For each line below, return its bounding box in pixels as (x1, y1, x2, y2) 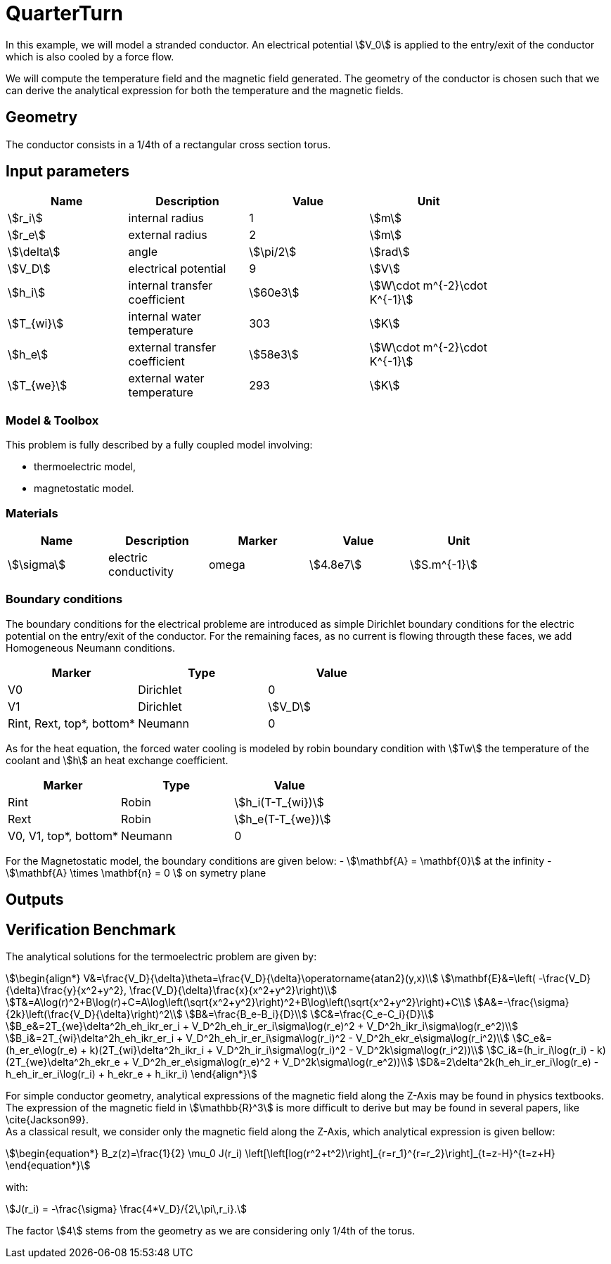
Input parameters (6, 162, 130, 181)
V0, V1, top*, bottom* (8, 828, 119, 843)
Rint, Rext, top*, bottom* (8, 716, 136, 730)
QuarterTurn (6, 1, 123, 25)
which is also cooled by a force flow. (6, 50, 174, 63)
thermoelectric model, (34, 460, 136, 473)
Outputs (6, 891, 64, 909)
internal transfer (128, 278, 213, 293)
